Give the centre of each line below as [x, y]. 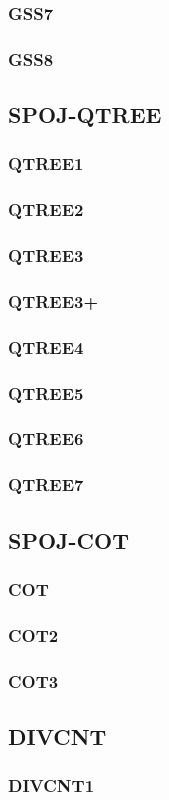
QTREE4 [46, 346]
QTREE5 [46, 392]
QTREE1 [46, 163]
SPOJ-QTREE [85, 114]
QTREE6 [46, 438]
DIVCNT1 [51, 785]
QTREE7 [46, 484]
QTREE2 [46, 209]
